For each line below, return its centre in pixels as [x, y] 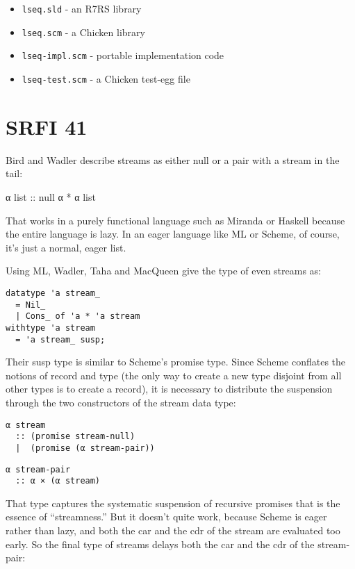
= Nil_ [31, 305]
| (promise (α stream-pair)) [85, 448]
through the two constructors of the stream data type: [121, 402]
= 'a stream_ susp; [60, 339]
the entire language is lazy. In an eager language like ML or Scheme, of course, [173, 234]
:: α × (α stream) [58, 481]
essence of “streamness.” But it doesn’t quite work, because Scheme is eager [166, 517]
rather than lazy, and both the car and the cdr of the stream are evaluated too [173, 530]
